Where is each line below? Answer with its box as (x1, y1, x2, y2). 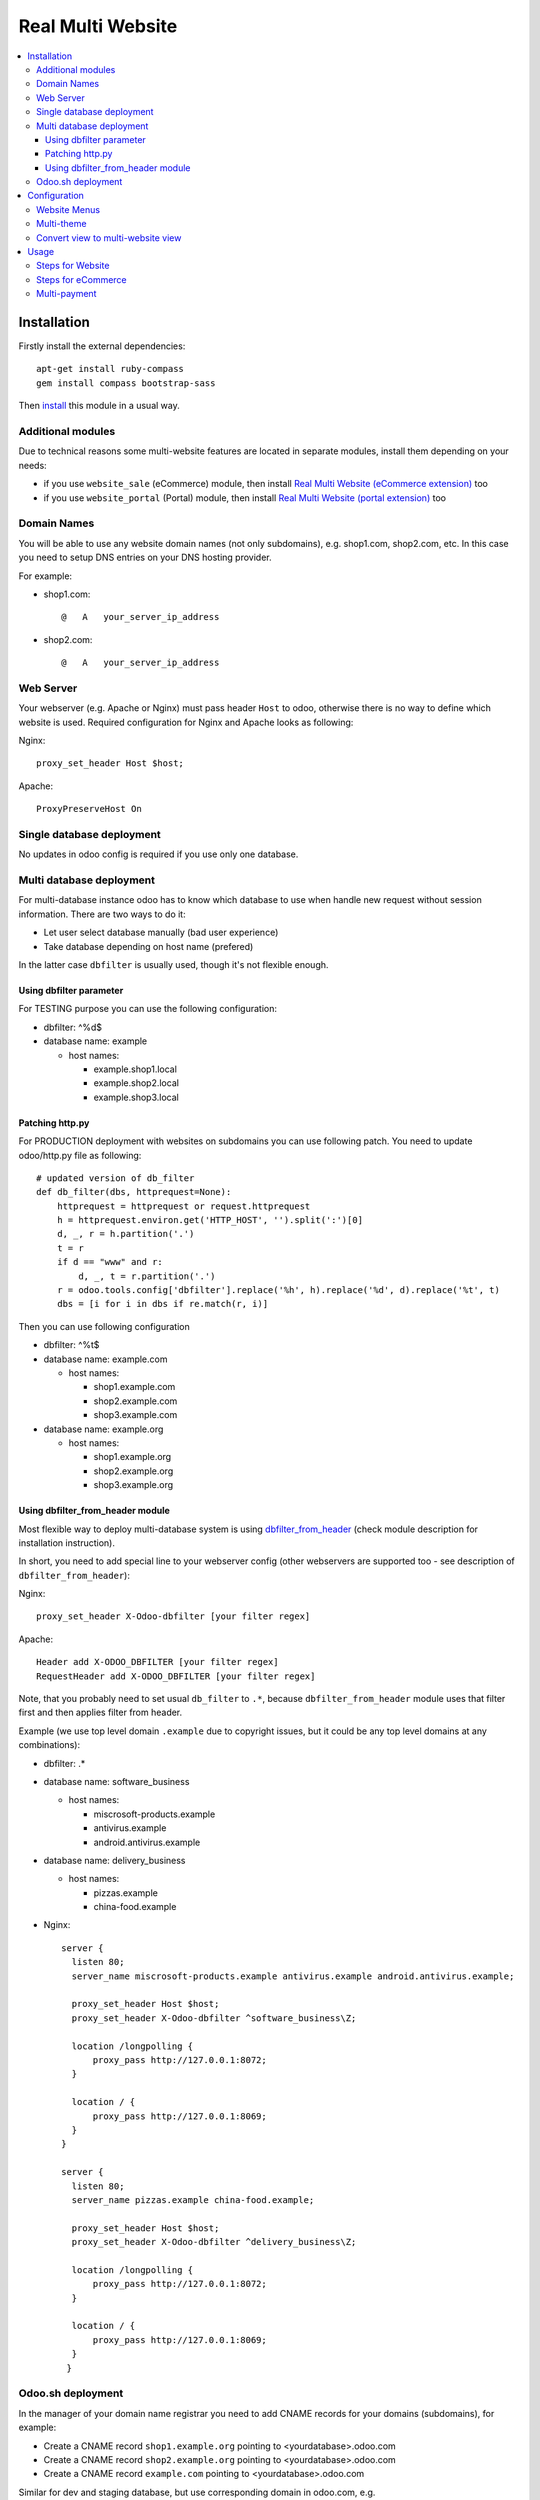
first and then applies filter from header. (18, 1706, 183, 1719)
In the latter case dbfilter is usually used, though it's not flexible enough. (18, 959, 329, 970)
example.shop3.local (93, 1091, 179, 1103)
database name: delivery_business (43, 1854, 186, 1866)
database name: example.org (43, 1423, 164, 1435)
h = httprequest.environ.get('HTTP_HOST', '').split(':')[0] (56, 1215, 364, 1226)
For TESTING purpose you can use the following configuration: (18, 1003, 277, 1015)
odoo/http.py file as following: (18, 1149, 142, 1161)
